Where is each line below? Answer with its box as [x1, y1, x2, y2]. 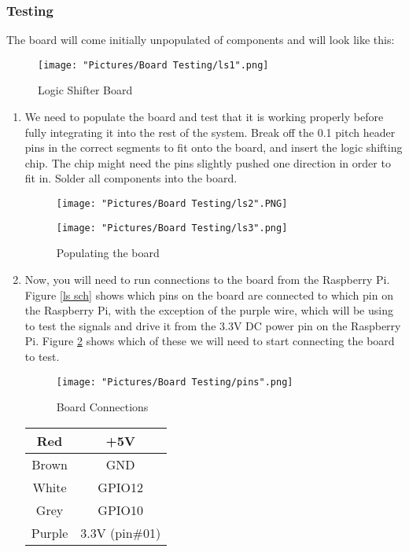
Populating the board [56, 245, 160, 261]
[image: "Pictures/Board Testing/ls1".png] [38, 59, 269, 71]
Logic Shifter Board [38, 82, 133, 98]
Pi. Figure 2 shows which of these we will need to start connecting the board [24, 333, 395, 349]
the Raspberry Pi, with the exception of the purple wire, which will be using [24, 302, 393, 318]
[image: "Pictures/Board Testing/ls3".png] [56, 222, 288, 234]
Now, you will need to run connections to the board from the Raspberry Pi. [24, 270, 390, 287]
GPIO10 [98, 500, 144, 519]
